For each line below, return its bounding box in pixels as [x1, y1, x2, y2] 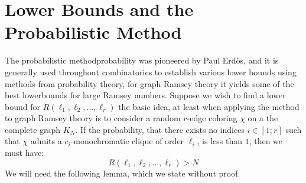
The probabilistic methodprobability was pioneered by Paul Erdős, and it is [5, 54, 279, 66]
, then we [249, 135, 283, 147]
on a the [248, 112, 278, 124]
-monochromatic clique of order [70, 135, 184, 147]
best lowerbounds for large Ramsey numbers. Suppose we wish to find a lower [5, 89, 286, 101]
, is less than [197, 135, 242, 147]
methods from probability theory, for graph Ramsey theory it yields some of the [5, 77, 294, 89]
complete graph [5, 123, 61, 135]
